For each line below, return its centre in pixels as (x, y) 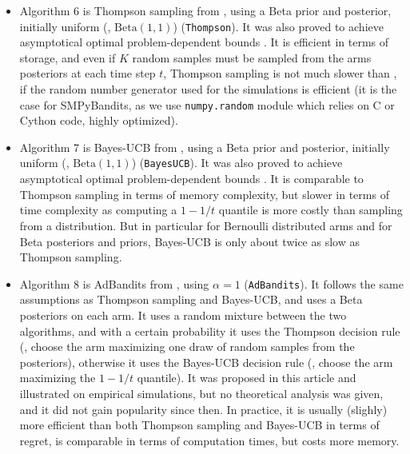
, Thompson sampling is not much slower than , (280, 73)
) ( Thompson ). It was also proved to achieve (278, 26)
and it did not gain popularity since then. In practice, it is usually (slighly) (203, 409)
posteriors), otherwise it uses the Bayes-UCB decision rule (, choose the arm (206, 362)
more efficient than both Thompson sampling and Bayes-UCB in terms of (199, 425)
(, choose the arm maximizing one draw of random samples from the (187, 346)
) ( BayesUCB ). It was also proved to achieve (237, 163)
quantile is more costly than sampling (310, 210)
